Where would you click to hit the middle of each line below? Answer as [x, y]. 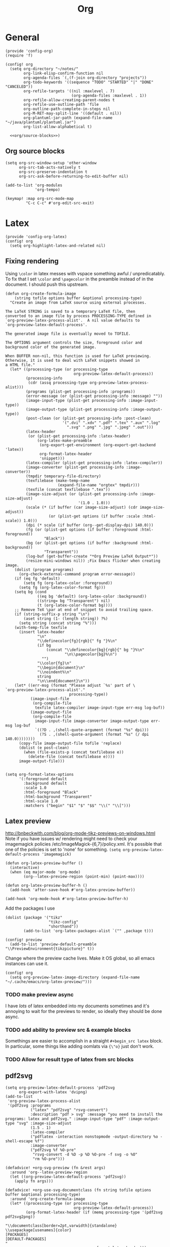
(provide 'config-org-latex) [36, 237]
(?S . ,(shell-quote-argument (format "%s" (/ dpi [94, 734]
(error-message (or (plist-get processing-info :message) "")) [94, 396]
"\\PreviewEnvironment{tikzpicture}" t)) [50, 949]
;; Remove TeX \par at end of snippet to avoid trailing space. [84, 610]
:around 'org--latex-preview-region [49, 1172]
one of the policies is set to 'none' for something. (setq [63, 850]
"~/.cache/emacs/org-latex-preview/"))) [49, 982]
